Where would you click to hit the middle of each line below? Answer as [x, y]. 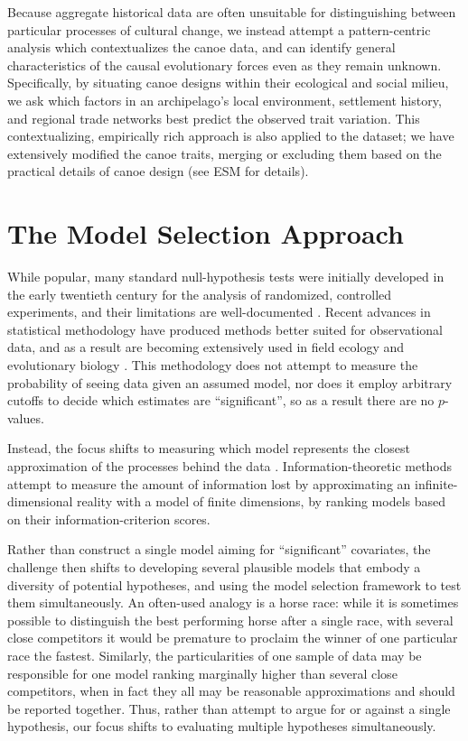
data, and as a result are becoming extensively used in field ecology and [206, 347]
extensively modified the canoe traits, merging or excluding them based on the [225, 153]
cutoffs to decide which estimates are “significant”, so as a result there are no [221, 400]
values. [26, 417]
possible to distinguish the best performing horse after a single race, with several [230, 620]
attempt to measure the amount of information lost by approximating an [209, 483]
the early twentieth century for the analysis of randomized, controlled [200, 294]
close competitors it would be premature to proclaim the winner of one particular [233, 638]
